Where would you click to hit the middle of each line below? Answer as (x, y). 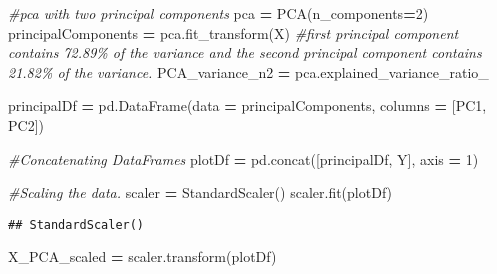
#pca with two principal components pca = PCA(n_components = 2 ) (218, 13)
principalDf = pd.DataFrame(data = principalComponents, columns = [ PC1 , (247, 105)
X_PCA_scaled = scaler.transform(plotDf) (142, 256)
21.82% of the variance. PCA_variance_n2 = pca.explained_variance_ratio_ (248, 71)
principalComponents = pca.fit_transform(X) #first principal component (233, 32)
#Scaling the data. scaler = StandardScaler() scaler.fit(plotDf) (200, 192)
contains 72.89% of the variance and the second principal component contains (245, 52)
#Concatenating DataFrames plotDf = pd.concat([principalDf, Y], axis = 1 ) (243, 158)
